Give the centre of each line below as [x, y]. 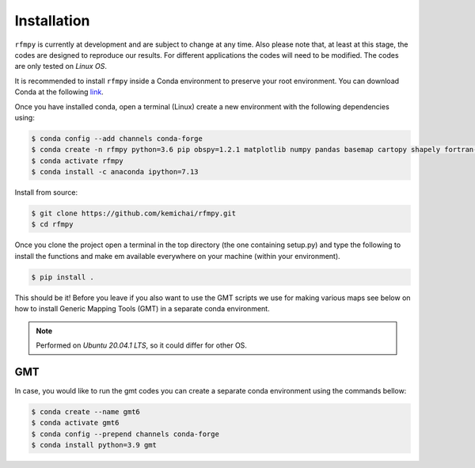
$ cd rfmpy [52, 224]
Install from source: [46, 192]
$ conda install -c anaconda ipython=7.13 [115, 172]
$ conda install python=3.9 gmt [94, 445]
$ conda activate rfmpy [78, 161]
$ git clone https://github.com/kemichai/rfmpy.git [134, 213]
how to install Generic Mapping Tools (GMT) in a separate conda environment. [142, 309]
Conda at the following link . [59, 92]
